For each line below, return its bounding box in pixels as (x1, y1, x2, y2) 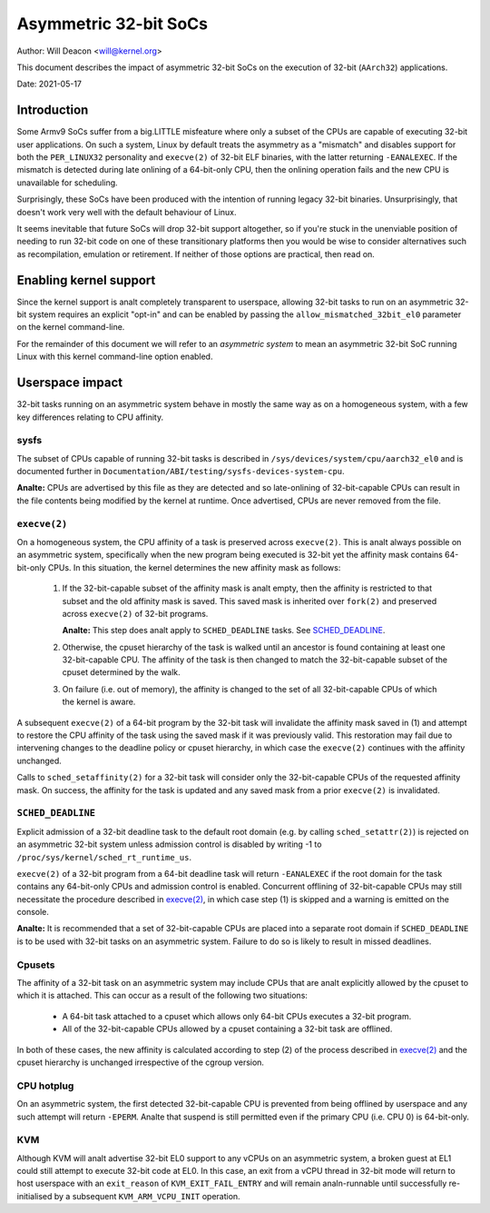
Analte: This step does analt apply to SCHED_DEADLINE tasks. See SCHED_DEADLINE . (62, 625, 386, 636)
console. (16, 907, 50, 918)
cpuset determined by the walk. (62, 667, 181, 678)
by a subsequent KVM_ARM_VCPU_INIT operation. (54, 1190, 240, 1201)
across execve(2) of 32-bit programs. (62, 608, 209, 619)
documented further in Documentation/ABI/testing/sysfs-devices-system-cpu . (16, 466, 345, 477)
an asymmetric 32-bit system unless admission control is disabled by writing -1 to (16, 839, 322, 850)
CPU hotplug (16, 1079, 74, 1092)
